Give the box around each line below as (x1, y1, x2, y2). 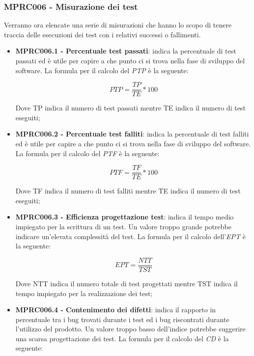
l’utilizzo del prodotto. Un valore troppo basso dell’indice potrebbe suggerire (15, 324, 246, 334)
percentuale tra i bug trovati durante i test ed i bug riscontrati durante (15, 314, 229, 324)
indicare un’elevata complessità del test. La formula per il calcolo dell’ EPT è (15, 231, 246, 241)
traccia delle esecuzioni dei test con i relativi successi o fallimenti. (4, 29, 201, 39)
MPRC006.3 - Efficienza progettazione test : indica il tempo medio (15, 212, 234, 222)
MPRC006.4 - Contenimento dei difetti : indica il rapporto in (15, 304, 216, 315)
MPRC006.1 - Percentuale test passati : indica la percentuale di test (15, 46, 236, 56)
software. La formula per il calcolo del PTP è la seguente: (15, 65, 189, 75)
